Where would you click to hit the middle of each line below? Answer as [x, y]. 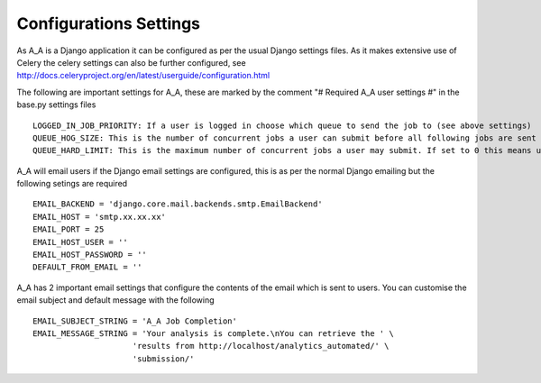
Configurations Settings [109, 23]
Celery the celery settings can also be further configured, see [132, 62]
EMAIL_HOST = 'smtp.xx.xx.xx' [100, 217]
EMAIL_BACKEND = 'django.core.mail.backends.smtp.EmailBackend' [178, 204]
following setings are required [72, 184]
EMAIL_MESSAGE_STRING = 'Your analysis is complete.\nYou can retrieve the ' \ [213, 333]
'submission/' [163, 359]
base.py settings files [56, 105]
